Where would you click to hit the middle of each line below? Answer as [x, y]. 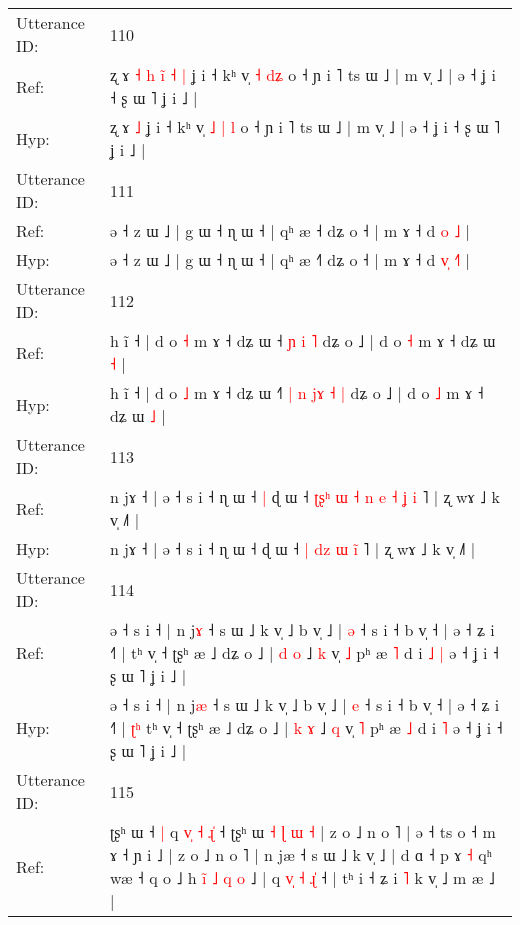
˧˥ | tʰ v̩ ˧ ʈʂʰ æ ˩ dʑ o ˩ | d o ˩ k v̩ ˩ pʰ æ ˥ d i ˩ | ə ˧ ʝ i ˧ [304, 652]
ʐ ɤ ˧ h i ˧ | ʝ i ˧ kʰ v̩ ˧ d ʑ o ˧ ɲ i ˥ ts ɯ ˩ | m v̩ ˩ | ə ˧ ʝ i [302, 74]
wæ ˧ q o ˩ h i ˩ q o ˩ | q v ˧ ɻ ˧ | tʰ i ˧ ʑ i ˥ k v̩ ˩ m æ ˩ [302, 877]
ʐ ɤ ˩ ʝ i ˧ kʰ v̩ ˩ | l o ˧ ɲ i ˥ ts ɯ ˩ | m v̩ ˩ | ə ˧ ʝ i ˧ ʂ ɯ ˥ [305, 126]
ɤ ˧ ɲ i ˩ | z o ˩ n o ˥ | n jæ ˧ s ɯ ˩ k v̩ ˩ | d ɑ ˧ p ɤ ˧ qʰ [300, 854]
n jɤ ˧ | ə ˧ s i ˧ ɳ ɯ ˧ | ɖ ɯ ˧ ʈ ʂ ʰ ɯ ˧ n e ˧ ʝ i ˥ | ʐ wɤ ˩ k [304, 496]
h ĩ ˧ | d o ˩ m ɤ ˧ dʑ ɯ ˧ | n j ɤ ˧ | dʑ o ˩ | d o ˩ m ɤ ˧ [296, 392]
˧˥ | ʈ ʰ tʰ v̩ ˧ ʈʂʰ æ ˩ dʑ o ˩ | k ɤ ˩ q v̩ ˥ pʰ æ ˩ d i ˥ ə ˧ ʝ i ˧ [306, 727]
